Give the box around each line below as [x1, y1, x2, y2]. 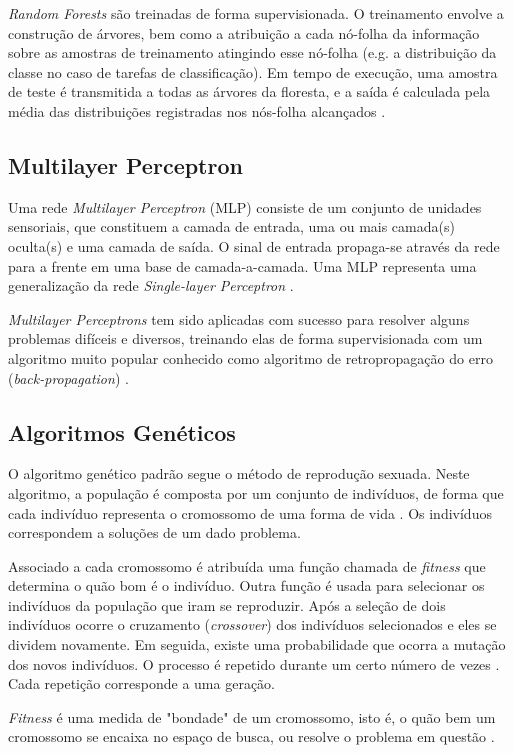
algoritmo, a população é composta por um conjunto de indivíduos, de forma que [8, 482, 504, 503]
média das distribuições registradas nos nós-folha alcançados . [8, 100, 386, 121]
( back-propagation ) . [8, 367, 129, 388]
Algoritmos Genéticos [8, 416, 236, 447]
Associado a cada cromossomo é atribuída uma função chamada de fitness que [8, 555, 486, 576]
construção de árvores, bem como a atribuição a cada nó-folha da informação [8, 22, 480, 43]
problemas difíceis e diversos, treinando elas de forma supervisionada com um [8, 328, 483, 349]
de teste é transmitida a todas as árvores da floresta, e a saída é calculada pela [8, 81, 491, 102]
